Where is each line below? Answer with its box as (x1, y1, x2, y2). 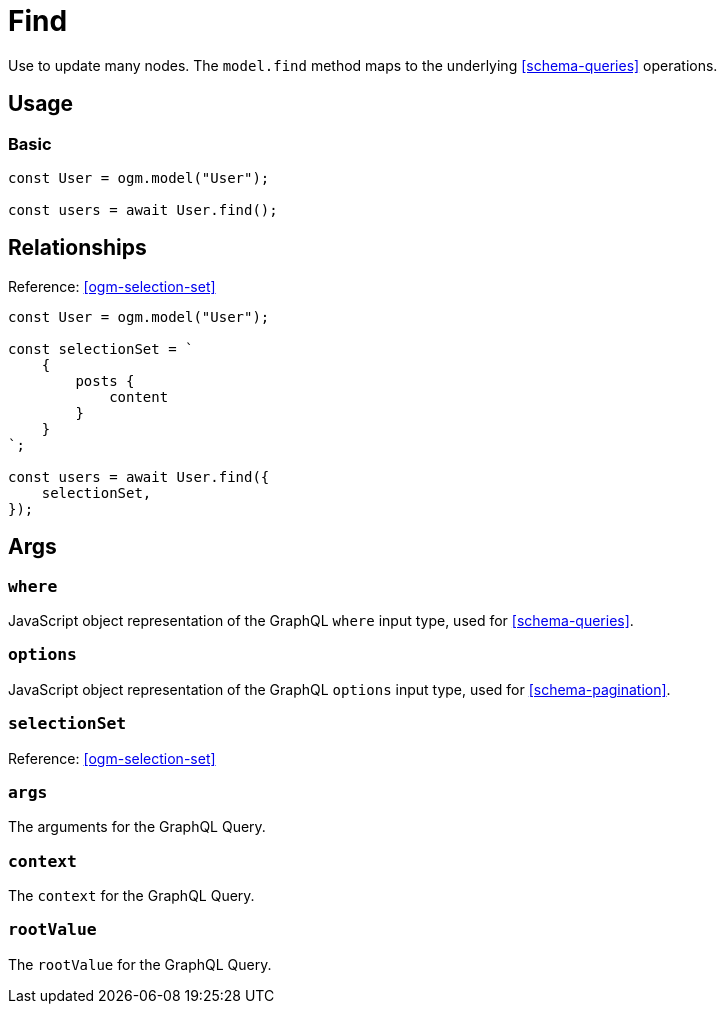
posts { (75, 372, 135, 389)
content (109, 388, 169, 405)
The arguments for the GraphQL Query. (8, 818, 266, 836)
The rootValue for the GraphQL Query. (8, 955, 272, 973)
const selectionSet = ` (8, 340, 194, 357)
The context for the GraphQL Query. (8, 887, 255, 905)
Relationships (8, 235, 147, 261)
